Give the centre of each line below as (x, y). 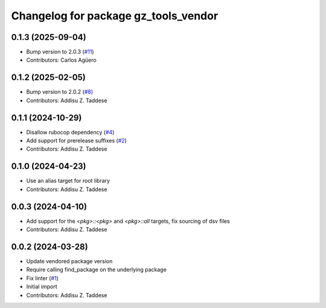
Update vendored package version (69, 261)
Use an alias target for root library (68, 181)
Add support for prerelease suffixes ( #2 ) (76, 141)
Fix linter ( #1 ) (42, 278)
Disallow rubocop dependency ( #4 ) (70, 132)
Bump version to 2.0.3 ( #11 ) (60, 52)
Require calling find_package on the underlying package (97, 270)
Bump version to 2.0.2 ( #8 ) (60, 92)
